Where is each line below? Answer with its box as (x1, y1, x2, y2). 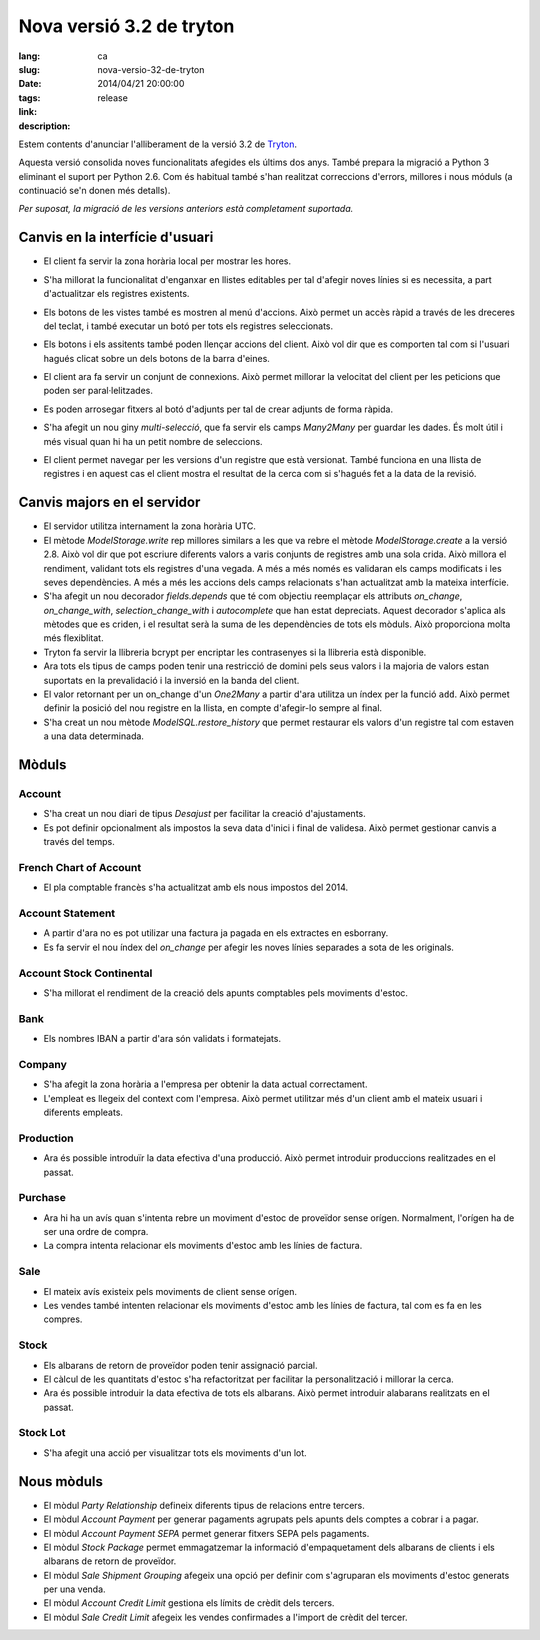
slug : (18, 63, 40, 75)
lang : (18, 50, 41, 62)
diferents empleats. (43, 1106, 124, 1119)
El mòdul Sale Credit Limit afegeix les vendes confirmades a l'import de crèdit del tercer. (43, 1611, 408, 1623)
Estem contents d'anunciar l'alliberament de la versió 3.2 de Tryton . (18, 138, 298, 150)
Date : (18, 78, 42, 90)
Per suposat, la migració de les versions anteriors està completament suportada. (18, 203, 354, 215)
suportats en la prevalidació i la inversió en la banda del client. (43, 674, 300, 686)
